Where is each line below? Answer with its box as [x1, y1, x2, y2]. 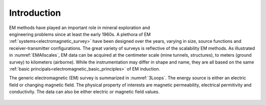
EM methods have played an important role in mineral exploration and [9, 25, 150, 31]
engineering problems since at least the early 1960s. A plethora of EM [9, 31, 151, 37]
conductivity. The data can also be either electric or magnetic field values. [9, 89, 160, 95]
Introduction [9, 7, 61, 18]
